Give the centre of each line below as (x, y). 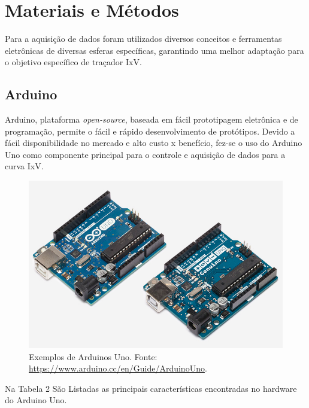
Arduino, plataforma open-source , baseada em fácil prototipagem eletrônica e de (152, 119)
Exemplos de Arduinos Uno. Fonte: (93, 356)
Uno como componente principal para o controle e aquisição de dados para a (145, 154)
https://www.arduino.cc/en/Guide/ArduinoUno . (118, 368)
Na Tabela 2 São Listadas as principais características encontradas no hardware (151, 388)
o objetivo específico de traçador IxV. (73, 62)
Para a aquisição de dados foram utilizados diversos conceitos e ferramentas (143, 39)
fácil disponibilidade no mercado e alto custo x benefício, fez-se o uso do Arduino (154, 143)
